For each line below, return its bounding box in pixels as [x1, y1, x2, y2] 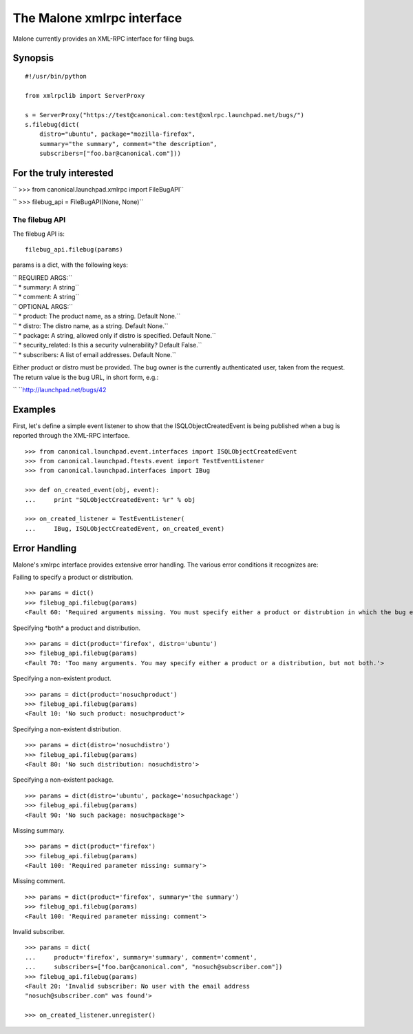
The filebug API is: [12, 230, 65, 238]
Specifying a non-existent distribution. [12, 724, 122, 733]
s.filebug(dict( [25, 121, 80, 128]
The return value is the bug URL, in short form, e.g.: [12, 373, 159, 381]
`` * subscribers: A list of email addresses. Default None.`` [12, 350, 176, 358]
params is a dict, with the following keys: [12, 261, 129, 269]
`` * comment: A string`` [12, 293, 80, 301]
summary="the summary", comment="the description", [39, 140, 218, 148]
